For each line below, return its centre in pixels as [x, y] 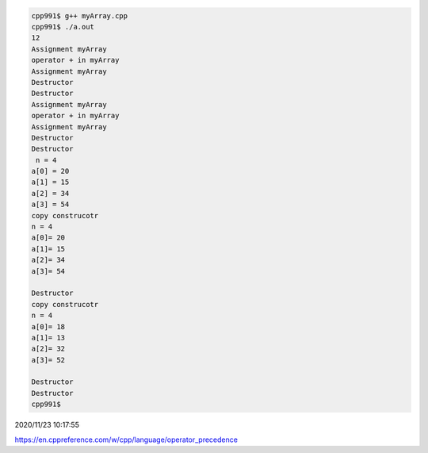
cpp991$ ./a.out [63, 27]
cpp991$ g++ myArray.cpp [80, 15]
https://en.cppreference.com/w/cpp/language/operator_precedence [126, 440]
